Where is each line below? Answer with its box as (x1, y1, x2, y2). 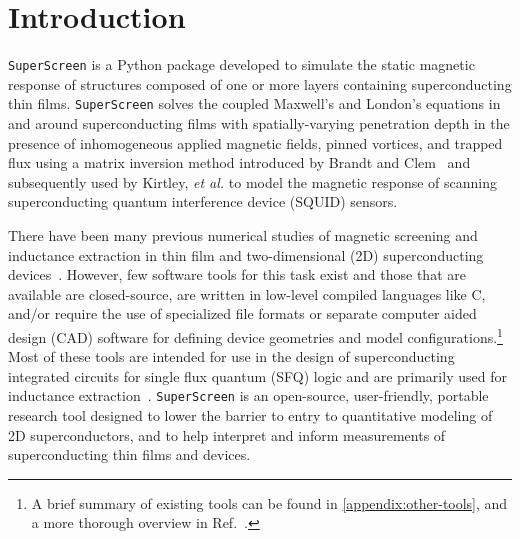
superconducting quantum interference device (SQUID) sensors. (8, 191, 398, 212)
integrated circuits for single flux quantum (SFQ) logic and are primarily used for (8, 365, 507, 386)
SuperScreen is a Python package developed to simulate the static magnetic (8, 54, 475, 75)
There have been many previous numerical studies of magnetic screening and (8, 225, 478, 245)
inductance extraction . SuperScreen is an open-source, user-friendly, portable (8, 385, 489, 406)
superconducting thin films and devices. (8, 444, 251, 465)
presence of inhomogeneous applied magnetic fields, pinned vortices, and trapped (8, 132, 503, 153)
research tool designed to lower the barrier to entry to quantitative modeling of (8, 405, 493, 426)
